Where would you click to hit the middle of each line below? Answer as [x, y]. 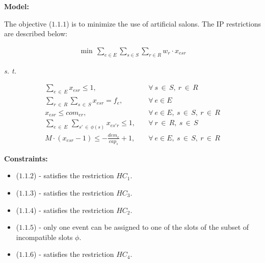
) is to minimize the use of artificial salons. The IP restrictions [164, 23]
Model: [17, 6]
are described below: [36, 33]
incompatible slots [44, 237]
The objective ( [28, 23]
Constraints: [26, 158]
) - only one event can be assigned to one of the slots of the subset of [141, 227]
